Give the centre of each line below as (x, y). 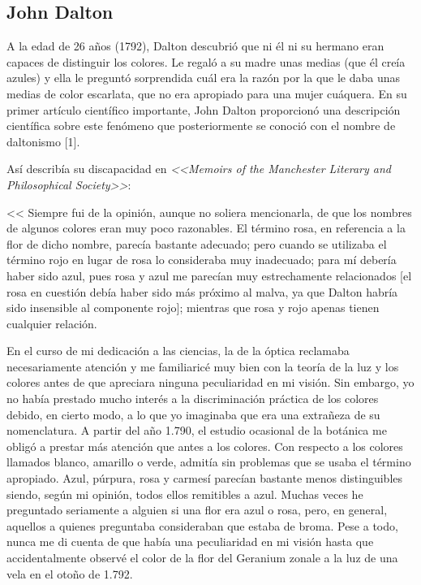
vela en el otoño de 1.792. (70, 573)
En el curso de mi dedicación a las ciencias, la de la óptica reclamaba (178, 351)
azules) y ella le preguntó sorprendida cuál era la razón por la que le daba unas (204, 78)
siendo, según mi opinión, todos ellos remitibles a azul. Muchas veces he (185, 494)
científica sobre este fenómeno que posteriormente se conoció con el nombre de (201, 126)
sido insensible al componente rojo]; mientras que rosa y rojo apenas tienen (193, 308)
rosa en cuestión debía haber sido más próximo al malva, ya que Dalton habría (202, 291)
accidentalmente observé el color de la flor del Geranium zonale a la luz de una (202, 558)
